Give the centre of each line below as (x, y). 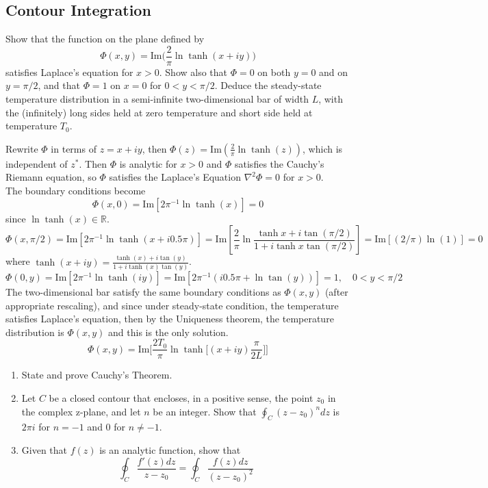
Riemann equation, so (51, 177)
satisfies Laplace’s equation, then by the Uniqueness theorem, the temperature (170, 319)
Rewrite (22, 148)
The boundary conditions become (76, 191)
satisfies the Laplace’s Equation (175, 177)
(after (336, 291)
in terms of (74, 148)
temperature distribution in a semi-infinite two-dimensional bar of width (157, 99)
